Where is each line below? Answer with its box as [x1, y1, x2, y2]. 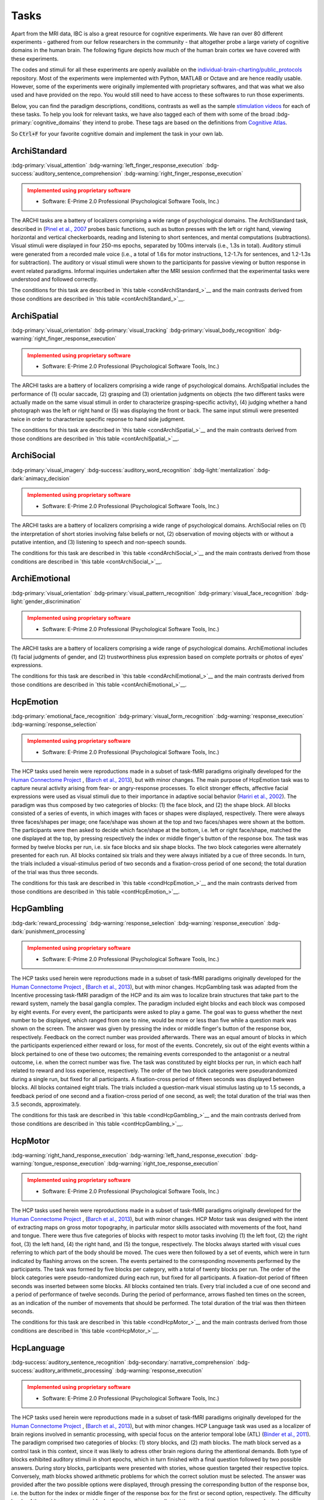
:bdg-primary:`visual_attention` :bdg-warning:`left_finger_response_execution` [11, 161, 205, 169]
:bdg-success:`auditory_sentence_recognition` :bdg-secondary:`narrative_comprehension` [11, 1358, 235, 1366]
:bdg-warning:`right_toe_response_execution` [107, 1160, 220, 1167]
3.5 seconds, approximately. [11, 1100, 81, 1108]
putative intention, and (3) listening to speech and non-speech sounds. [11, 538, 187, 545]
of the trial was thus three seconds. [11, 868, 99, 875]
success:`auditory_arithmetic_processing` [11, 1367, 114, 1374]
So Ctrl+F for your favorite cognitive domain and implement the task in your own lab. [11, 130, 224, 137]
